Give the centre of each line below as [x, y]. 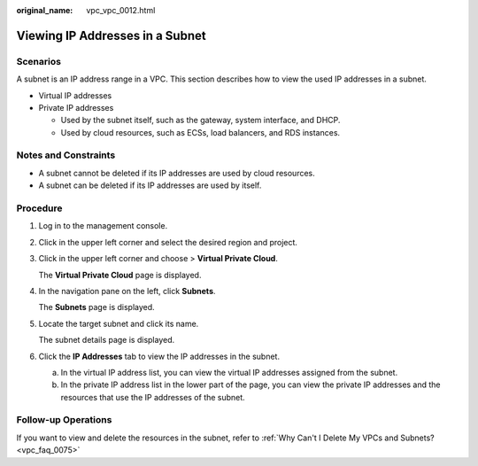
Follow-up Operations [64, 420]
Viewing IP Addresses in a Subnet [112, 35]
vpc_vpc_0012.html [121, 10]
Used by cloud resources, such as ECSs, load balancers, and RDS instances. [200, 132]
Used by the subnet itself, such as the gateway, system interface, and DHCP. [200, 120]
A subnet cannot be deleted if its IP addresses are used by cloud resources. [177, 173]
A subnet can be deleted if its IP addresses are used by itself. [150, 185]
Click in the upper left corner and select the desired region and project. [168, 242]
